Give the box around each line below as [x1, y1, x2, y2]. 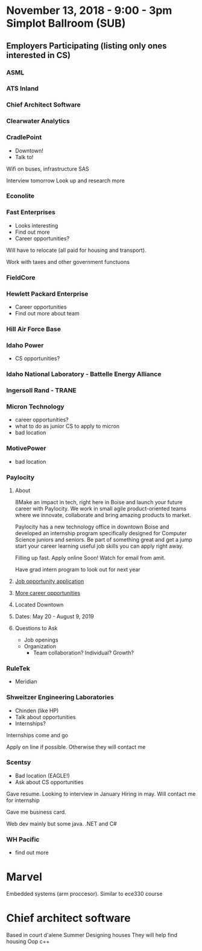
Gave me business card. [6, 808, 66, 815]
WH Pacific [6, 835, 40, 843]
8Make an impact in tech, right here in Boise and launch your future [14, 498, 183, 505]
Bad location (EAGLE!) [14, 772, 71, 779]
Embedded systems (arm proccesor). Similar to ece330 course [6, 890, 163, 898]
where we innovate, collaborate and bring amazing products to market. [14, 511, 191, 518]
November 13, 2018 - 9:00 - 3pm [6, 4, 172, 18]
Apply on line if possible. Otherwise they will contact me [6, 743, 146, 751]
